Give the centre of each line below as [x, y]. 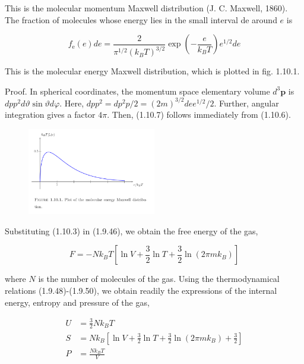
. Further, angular [246, 103]
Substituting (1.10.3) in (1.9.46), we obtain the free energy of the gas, [132, 230]
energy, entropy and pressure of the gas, [77, 302]
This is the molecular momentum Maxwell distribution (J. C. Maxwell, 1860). [146, 8]
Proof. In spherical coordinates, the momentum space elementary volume [137, 91]
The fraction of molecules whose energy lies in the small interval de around [141, 19]
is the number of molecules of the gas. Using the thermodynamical [159, 279]
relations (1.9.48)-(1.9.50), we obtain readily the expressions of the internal [141, 290]
